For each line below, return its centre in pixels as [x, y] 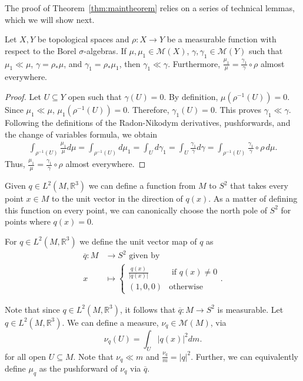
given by [144, 256]
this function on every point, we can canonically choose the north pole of [136, 210]
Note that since [32, 309]
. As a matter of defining [253, 198]
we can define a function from [142, 186]
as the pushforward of [78, 368]
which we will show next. [50, 19]
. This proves [238, 109]
